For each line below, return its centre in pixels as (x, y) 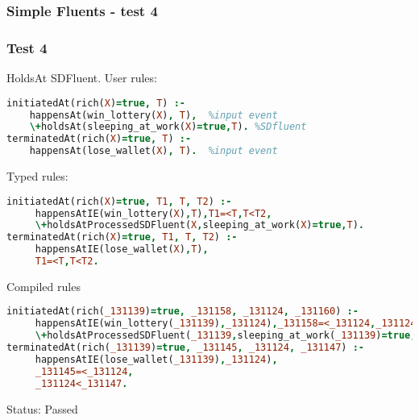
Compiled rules (44, 286)
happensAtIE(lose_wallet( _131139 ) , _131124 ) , (156, 359)
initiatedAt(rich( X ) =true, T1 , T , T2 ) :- (119, 201)
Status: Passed (42, 408)
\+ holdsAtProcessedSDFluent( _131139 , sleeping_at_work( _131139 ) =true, (226, 336)
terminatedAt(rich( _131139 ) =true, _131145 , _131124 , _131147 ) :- (185, 348)
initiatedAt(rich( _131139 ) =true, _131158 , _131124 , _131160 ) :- (183, 312)
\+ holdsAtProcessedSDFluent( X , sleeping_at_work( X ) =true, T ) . (199, 225)
